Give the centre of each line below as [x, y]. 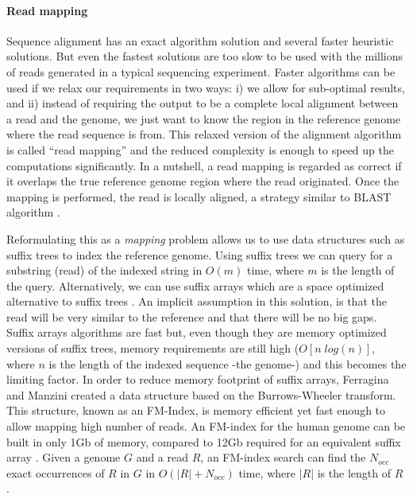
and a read [162, 457]
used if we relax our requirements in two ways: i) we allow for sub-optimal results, [206, 87]
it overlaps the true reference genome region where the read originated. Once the [203, 181]
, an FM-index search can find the [283, 457]
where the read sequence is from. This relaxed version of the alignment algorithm [204, 134]
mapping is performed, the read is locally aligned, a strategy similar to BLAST [199, 196]
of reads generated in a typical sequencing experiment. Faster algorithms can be [201, 71]
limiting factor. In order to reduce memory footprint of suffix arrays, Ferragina [198, 379]
